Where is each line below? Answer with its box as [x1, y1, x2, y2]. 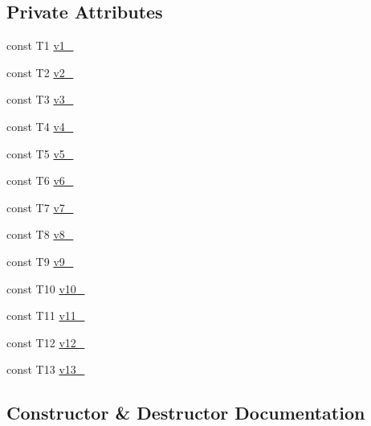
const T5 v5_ [6, 145, 74, 162]
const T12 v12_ [6, 334, 85, 350]
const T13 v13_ [6, 361, 85, 378]
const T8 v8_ [6, 226, 74, 243]
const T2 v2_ [6, 63, 74, 80]
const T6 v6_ [6, 172, 74, 189]
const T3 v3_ [6, 91, 74, 108]
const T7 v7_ [6, 199, 74, 215]
